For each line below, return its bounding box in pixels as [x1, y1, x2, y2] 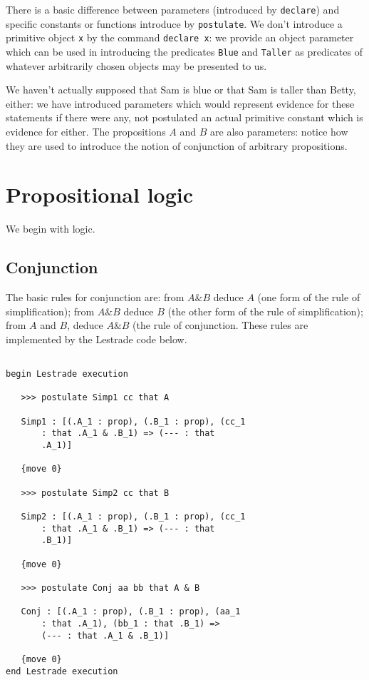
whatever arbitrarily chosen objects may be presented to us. [6, 58, 267, 73]
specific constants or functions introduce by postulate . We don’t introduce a [6, 16, 343, 31]
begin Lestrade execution [6, 369, 128, 380]
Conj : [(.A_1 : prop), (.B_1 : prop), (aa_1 [21, 607, 241, 617]
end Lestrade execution [6, 666, 118, 676]
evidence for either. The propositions [6, 124, 166, 138]
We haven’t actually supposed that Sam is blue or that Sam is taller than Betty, [6, 82, 356, 97]
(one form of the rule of [257, 290, 360, 305]
